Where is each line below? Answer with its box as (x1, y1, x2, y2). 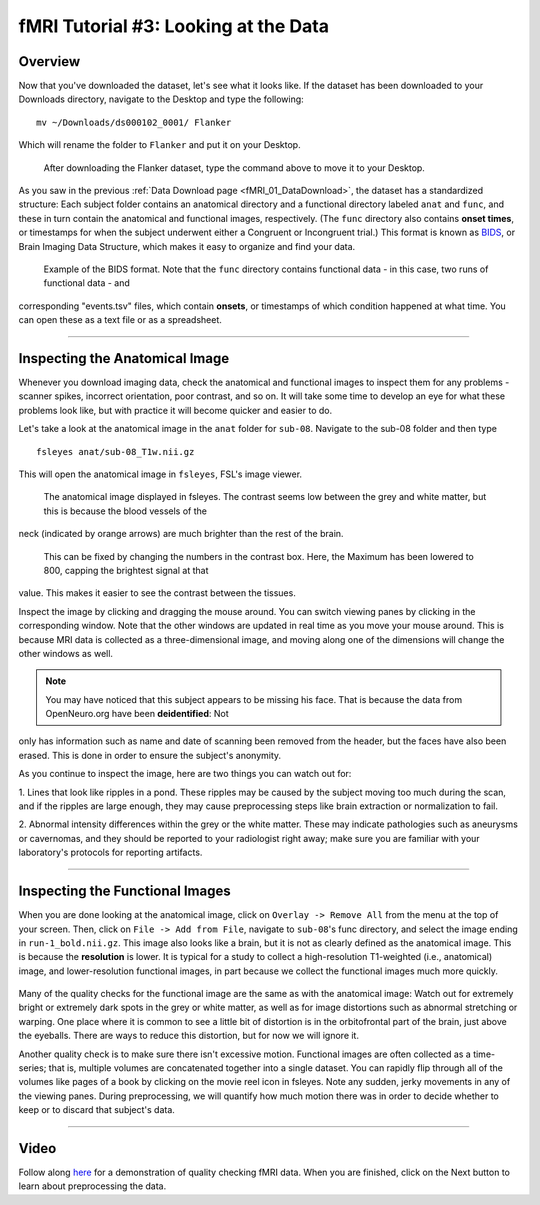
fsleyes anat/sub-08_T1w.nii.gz (36, 446, 195, 457)
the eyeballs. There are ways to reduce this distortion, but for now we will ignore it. (18, 1030, 360, 1042)
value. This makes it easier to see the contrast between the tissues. (18, 587, 297, 599)
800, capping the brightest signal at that (43, 564, 209, 576)
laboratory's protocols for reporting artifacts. (18, 846, 203, 859)
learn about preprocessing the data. (18, 1180, 167, 1192)
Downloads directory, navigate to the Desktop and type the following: (18, 93, 304, 105)
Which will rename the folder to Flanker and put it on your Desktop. (18, 139, 301, 151)
